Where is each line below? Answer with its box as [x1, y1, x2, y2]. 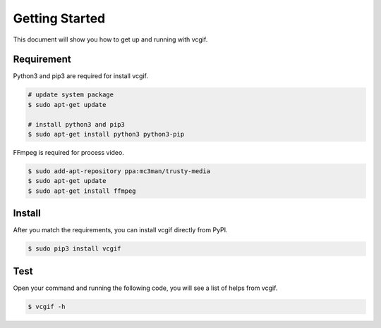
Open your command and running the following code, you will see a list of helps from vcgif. [13, 284, 278, 292]
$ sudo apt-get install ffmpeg [28, 187, 137, 195]
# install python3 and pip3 [28, 120, 125, 128]
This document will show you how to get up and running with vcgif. [13, 35, 208, 44]
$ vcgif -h [28, 303, 66, 310]
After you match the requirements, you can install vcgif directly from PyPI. [13, 226, 229, 234]
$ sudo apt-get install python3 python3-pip [28, 130, 185, 138]
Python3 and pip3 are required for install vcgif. [13, 72, 148, 80]
